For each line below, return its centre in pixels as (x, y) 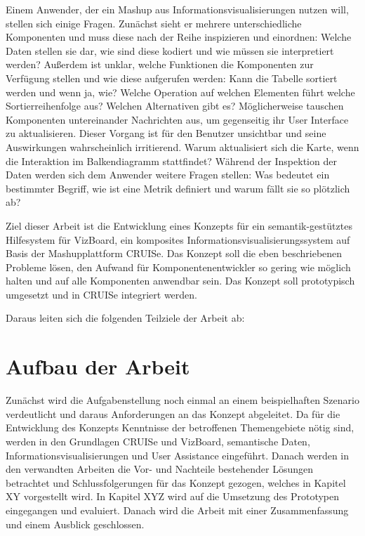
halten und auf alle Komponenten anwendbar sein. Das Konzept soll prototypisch (180, 281)
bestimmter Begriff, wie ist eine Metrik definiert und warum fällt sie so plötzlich (178, 188)
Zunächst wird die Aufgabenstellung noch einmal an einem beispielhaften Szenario (182, 400)
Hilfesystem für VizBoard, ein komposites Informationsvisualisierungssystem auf (178, 239)
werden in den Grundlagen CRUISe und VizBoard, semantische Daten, (158, 441)
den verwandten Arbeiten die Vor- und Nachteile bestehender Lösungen (160, 469)
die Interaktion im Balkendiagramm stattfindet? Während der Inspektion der (171, 161)
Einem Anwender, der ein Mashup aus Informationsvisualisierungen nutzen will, (177, 9)
